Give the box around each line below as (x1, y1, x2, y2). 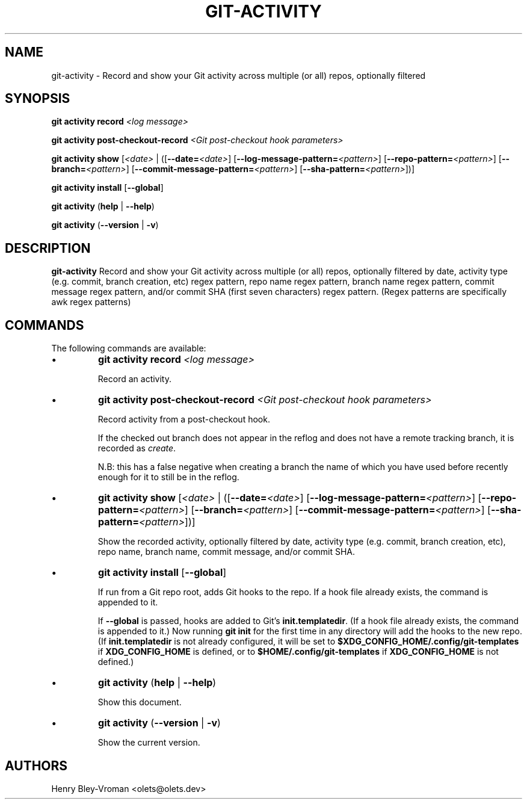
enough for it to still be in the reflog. (97, 472, 239, 483)
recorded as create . (97, 443, 176, 454)
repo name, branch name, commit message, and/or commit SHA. (97, 546, 356, 557)
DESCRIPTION (5, 240, 91, 256)
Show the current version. (97, 737, 200, 748)
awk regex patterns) (51, 297, 131, 308)
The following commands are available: (51, 343, 206, 354)
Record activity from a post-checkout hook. (97, 414, 270, 425)
